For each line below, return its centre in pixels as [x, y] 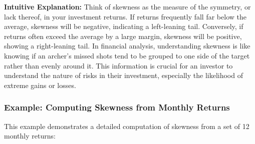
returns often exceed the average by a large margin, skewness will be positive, [123, 36]
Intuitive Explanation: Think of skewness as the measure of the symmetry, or [127, 6]
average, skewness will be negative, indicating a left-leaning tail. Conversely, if [124, 26]
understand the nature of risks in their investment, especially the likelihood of [123, 75]
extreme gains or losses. [40, 85]
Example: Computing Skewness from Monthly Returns [117, 107]
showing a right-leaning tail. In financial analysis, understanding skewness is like [127, 46]
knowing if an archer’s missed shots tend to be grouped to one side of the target [127, 55]
